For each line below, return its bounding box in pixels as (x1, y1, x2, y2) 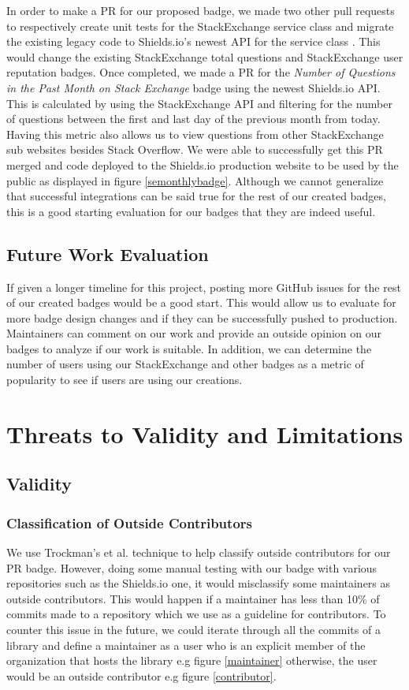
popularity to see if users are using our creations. (6, 371, 243, 388)
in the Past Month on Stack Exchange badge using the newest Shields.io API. (6, 79, 381, 95)
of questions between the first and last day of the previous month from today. (6, 110, 381, 127)
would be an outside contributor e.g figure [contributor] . (6, 667, 277, 684)
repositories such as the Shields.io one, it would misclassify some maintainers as (6, 575, 391, 591)
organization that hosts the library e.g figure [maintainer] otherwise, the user (6, 652, 377, 669)
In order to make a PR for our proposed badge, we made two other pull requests (6, 2, 395, 18)
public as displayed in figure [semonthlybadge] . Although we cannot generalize (6, 172, 384, 188)
